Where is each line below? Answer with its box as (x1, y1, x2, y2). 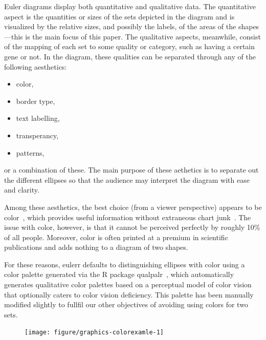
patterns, (16, 147, 45, 158)
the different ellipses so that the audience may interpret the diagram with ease (4, 174, 250, 185)
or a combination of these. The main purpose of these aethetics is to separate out (4, 164, 259, 175)
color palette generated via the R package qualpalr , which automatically (4, 269, 234, 280)
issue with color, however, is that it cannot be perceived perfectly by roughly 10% (4, 222, 260, 232)
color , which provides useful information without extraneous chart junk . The (4, 211, 251, 222)
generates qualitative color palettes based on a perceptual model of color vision (4, 279, 252, 290)
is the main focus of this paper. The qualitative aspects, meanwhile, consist (25, 31, 261, 41)
